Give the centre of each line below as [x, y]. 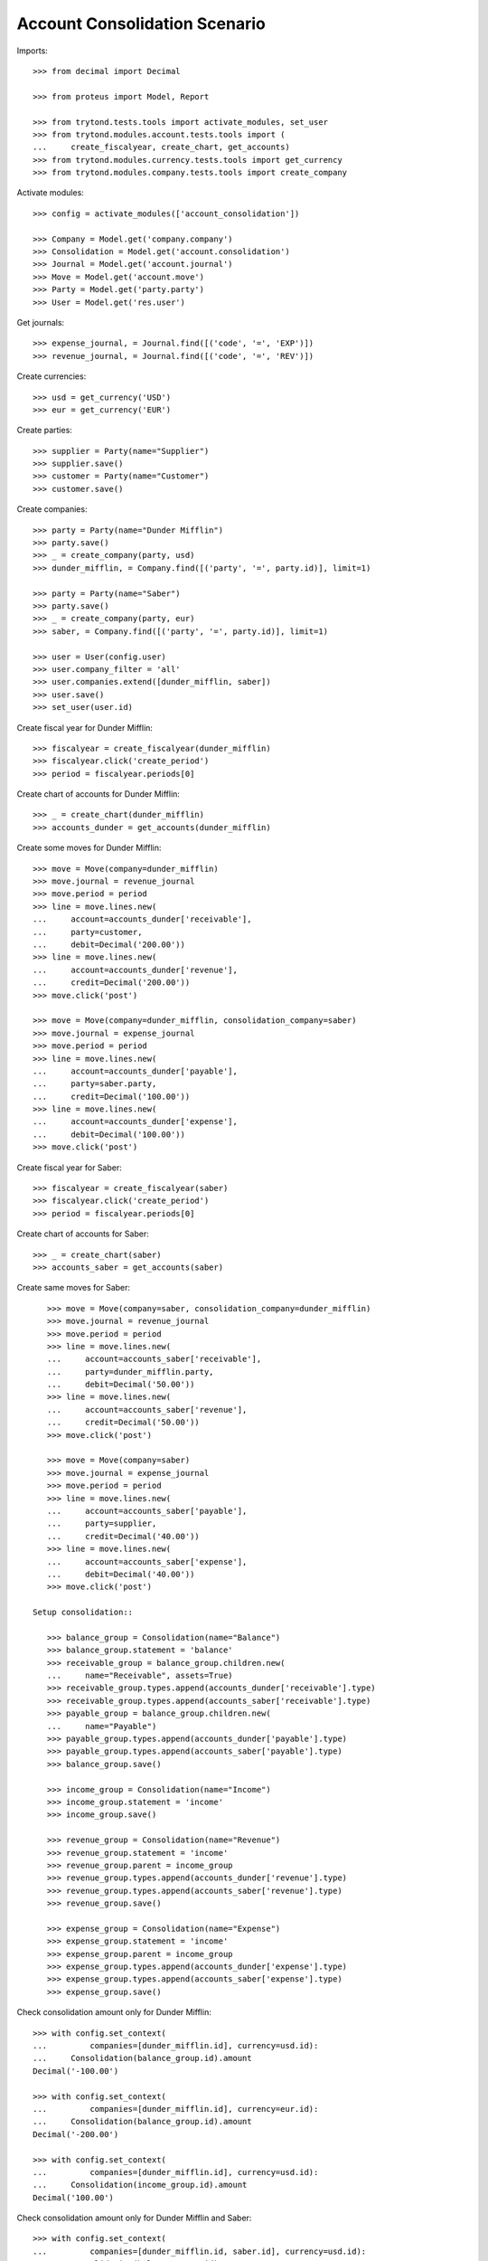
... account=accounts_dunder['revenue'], [136, 970]
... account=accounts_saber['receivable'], [154, 1359]
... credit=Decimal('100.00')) [112, 1096]
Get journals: [41, 322]
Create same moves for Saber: [74, 1288]
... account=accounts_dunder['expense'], [136, 1122]
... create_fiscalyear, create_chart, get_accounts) [162, 147]
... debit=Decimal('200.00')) [109, 944]
